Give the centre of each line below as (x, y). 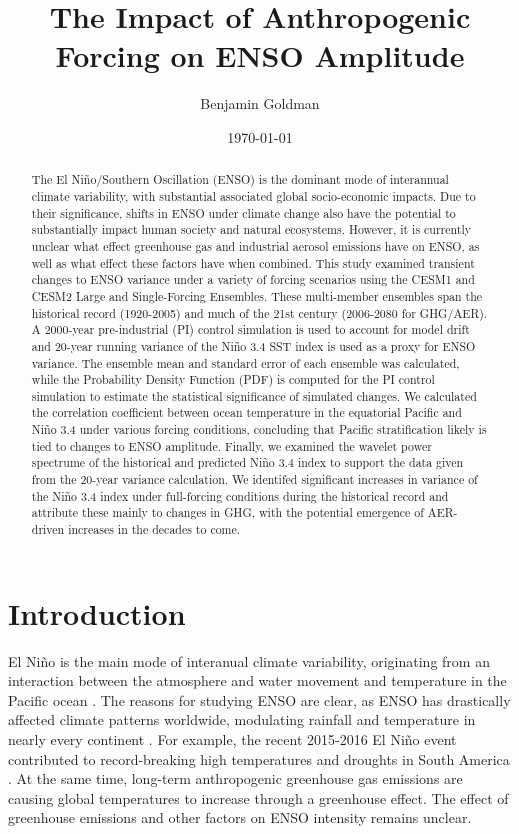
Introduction (97, 612)
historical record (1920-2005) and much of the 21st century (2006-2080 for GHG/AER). (259, 312)
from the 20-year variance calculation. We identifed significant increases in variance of (254, 479)
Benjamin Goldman (260, 103)
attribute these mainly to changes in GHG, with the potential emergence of (227, 512)
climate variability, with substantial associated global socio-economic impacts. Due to (253, 195)
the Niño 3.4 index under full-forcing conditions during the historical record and (240, 495)
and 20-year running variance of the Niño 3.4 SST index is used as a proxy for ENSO (253, 345)
